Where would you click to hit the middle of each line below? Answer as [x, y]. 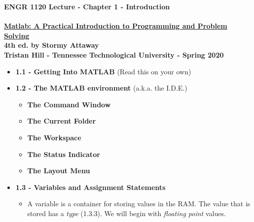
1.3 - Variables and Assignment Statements [91, 187]
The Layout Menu [59, 171]
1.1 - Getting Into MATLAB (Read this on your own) [103, 71]
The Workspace [54, 137]
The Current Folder [62, 121]
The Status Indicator [64, 154]
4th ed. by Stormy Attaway [52, 45]
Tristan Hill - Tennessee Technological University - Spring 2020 [114, 54]
